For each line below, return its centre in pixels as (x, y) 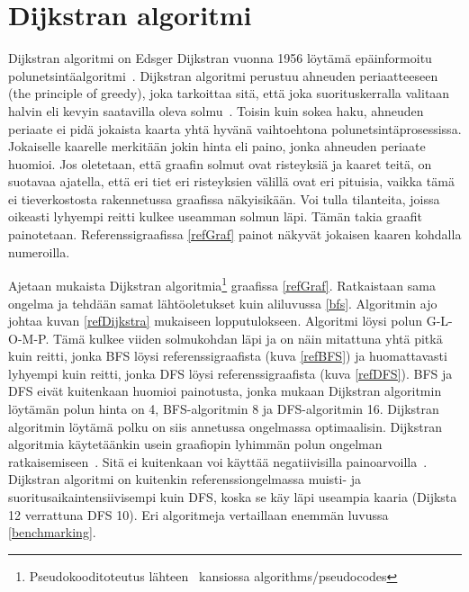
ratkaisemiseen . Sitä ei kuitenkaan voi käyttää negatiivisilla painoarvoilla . (218, 461)
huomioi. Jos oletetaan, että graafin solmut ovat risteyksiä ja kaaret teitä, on (220, 163)
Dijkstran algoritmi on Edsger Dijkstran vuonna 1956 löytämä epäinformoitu (220, 58)
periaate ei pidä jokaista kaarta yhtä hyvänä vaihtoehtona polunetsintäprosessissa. (235, 128)
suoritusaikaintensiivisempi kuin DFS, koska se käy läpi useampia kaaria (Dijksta (233, 497)
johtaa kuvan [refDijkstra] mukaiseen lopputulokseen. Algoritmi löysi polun (215, 321)
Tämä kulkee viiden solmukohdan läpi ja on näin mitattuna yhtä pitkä (248, 338)
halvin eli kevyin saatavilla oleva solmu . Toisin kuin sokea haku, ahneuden (216, 110)
